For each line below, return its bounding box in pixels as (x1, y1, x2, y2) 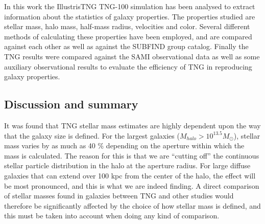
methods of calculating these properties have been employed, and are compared (4, 31, 252, 41)
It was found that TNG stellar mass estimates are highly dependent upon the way (4, 120, 261, 130)
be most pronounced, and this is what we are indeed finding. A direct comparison (4, 180, 259, 191)
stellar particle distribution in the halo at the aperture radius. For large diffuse (4, 160, 251, 171)
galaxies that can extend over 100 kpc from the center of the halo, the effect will (4, 170, 256, 181)
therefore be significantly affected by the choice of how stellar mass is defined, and (4, 200, 261, 211)
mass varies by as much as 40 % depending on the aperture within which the (4, 140, 245, 151)
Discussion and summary (4, 96, 138, 112)
